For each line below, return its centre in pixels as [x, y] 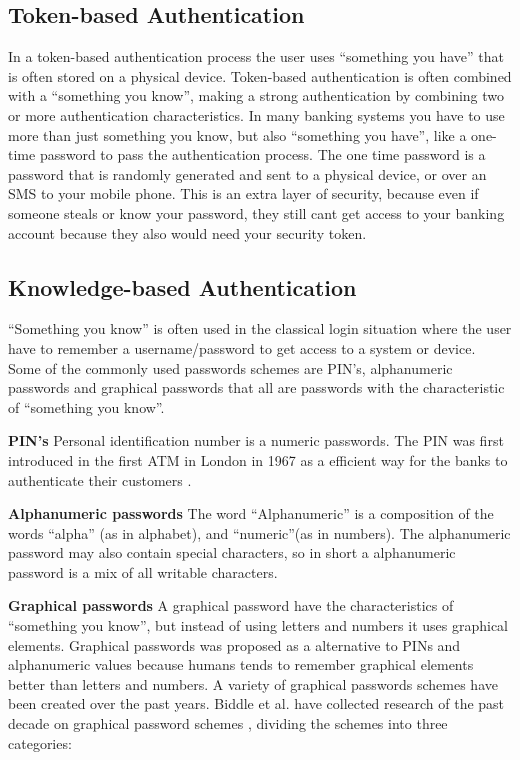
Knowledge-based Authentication [182, 286]
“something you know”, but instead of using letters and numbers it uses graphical [258, 625]
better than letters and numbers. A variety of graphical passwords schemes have [253, 683]
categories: [40, 742]
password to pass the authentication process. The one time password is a [262, 154]
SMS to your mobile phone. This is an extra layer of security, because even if [243, 193]
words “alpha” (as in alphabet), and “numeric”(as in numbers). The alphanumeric [259, 532]
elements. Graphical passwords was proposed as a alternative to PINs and [234, 644]
